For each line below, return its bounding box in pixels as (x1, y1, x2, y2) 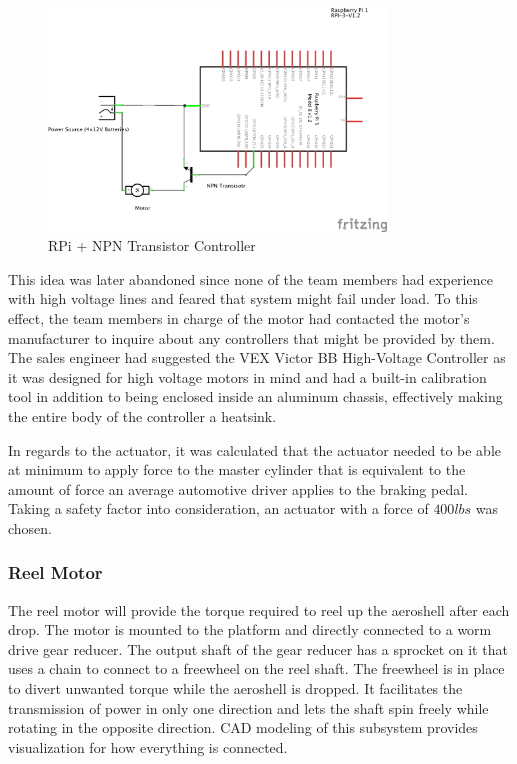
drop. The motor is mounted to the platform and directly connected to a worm (8, 619, 492, 640)
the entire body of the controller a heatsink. (8, 405, 277, 426)
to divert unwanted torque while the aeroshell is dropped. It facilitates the (8, 678, 463, 699)
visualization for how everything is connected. (8, 736, 288, 757)
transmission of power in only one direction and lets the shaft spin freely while (8, 697, 489, 718)
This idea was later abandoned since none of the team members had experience (8, 268, 493, 289)
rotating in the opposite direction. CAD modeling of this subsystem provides (8, 717, 478, 738)
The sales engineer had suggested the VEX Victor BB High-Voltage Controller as (8, 347, 506, 368)
